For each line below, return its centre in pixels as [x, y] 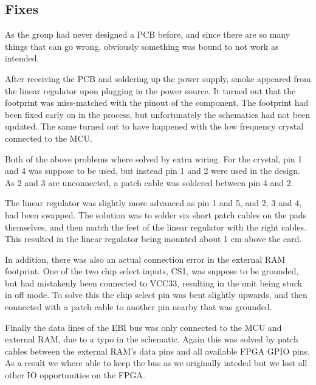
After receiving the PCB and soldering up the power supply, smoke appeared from [158, 78]
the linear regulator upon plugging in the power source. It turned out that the [150, 90]
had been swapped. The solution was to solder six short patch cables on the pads [156, 214]
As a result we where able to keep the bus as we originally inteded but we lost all [156, 363]
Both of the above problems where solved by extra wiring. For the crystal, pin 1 [154, 158]
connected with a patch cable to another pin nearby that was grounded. [139, 307]
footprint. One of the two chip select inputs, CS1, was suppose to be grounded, [152, 271]
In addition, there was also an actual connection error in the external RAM [145, 259]
